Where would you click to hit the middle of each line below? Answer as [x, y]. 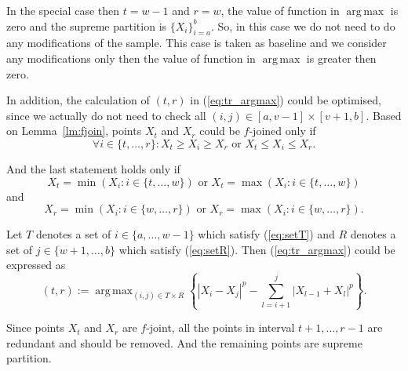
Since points [35, 327]
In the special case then [63, 10]
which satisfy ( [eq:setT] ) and [266, 234]
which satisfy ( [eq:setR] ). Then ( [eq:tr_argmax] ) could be [257, 249]
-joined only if [282, 131]
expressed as [36, 265]
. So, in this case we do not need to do [303, 25]
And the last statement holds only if [93, 168]
